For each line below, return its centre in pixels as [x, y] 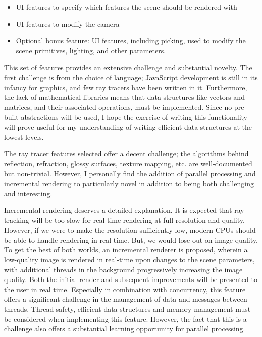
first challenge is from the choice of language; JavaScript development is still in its [131, 77]
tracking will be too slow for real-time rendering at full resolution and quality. [124, 220]
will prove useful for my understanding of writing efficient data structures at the [128, 126]
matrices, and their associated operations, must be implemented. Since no [118, 107]
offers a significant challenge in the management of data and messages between [126, 299]
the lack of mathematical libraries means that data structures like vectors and [124, 97]
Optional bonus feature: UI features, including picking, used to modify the [131, 41]
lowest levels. [24, 136]
